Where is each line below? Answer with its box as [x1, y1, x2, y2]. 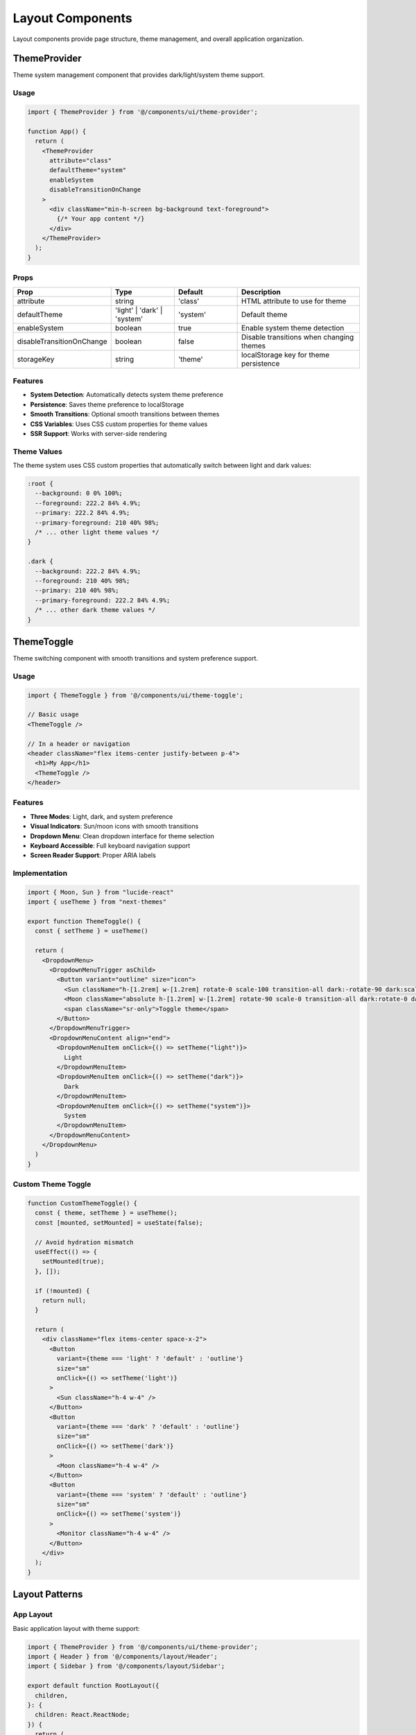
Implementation [12, 868, 68, 878]
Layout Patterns [12, 1589, 83, 1600]
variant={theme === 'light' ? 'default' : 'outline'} [56, 1355, 243, 1363]
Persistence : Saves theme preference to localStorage [30, 400, 184, 409]
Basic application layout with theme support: [12, 1624, 140, 1632]
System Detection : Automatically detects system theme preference [30, 391, 223, 399]
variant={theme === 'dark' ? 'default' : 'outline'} [56, 1423, 240, 1430]
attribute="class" [49, 156, 112, 164]
